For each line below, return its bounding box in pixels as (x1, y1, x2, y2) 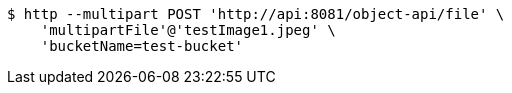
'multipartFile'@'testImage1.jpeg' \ (40, 22, 336, 38)
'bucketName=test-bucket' (40, 38, 244, 54)
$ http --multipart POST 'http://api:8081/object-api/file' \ (7, 6, 505, 22)
